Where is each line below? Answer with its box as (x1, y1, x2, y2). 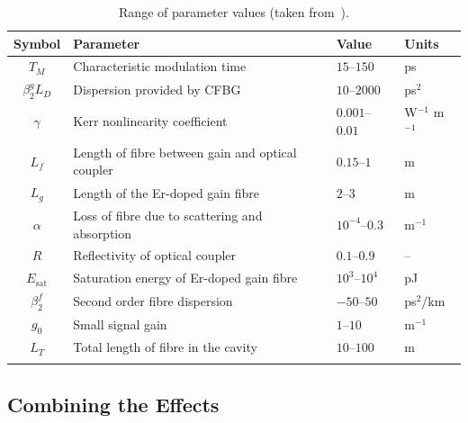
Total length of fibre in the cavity (73, 337, 257, 356)
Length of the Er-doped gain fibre (73, 183, 259, 202)
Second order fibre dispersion (73, 291, 233, 310)
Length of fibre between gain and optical (73, 142, 297, 161)
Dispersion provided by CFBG (73, 79, 241, 98)
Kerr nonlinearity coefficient (73, 112, 228, 130)
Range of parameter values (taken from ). (119, 3, 349, 21)
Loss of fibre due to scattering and (73, 205, 263, 224)
